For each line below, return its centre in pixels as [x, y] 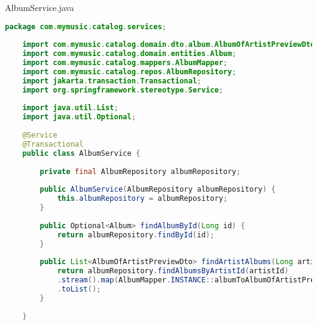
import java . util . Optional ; [79, 117]
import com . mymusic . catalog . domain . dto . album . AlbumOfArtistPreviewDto [169, 45]
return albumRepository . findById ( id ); [136, 235]
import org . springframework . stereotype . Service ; [123, 90]
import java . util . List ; [70, 108]
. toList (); [79, 289]
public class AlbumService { [81, 153]
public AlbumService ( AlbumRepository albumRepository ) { [158, 190]
